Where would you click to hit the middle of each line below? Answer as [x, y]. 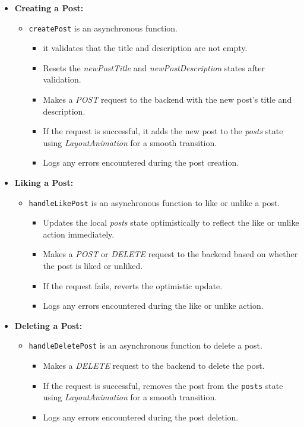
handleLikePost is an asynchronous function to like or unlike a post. [154, 202]
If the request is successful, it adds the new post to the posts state [163, 131]
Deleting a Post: [48, 325]
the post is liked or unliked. [93, 266]
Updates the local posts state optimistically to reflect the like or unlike [171, 222]
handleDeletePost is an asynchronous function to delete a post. [145, 345]
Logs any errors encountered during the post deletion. [141, 417]
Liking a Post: [44, 182]
